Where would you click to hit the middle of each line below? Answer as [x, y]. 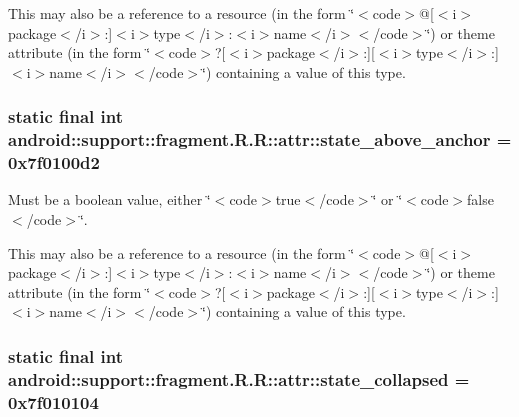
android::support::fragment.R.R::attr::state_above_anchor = [260, 139]
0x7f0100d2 [54, 162]
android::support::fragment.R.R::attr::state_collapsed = [239, 378]
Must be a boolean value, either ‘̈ [109, 199]
